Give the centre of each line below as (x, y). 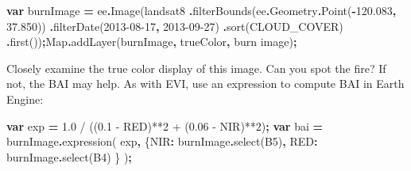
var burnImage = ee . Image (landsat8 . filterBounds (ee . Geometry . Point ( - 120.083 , (202, 10)
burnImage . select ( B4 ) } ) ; (69, 156)
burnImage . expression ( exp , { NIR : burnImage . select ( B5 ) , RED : (162, 141)
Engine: (25, 99)
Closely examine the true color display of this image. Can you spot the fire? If (196, 68)
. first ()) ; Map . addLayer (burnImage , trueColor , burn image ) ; (152, 42)
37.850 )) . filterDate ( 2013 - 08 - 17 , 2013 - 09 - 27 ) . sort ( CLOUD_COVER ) (175, 26)
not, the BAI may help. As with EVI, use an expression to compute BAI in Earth (205, 84)
